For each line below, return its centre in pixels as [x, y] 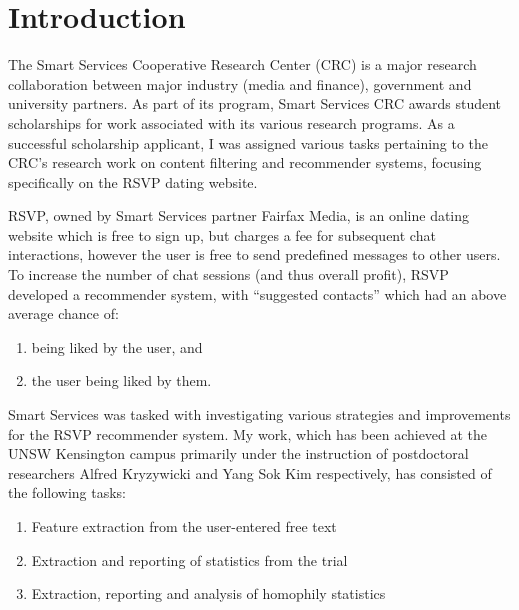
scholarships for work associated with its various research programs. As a [231, 122]
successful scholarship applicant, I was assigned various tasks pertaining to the [248, 142]
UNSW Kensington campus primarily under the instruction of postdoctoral [238, 453]
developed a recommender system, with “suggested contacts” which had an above [257, 293]
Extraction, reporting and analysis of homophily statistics [208, 593]
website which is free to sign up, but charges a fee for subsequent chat [222, 234]
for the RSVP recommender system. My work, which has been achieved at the [248, 433]
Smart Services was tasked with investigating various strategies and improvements [259, 414]
